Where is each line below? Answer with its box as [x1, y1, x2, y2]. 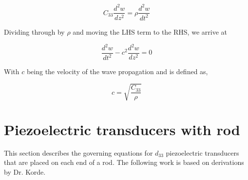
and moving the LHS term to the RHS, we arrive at [73, 26, 227, 37]
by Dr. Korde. [4, 166, 46, 177]
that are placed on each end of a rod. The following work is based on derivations [4, 157, 244, 167]
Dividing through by [4, 26, 65, 37]
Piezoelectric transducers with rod [4, 119, 240, 139]
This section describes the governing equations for [4, 147, 153, 158]
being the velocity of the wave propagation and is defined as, [26, 66, 208, 77]
